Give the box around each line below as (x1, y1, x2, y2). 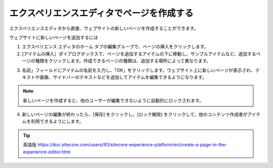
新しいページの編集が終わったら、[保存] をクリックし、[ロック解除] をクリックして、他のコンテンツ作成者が (22, 111, 248, 118)
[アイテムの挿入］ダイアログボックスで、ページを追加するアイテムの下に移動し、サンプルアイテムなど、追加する (22, 50, 256, 57)
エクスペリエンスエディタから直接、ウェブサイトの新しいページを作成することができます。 (9, 25, 199, 31)
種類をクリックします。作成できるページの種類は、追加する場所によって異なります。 (35, 58, 211, 64)
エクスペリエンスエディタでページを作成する (9, 8, 194, 19)
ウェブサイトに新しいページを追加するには (9, 34, 98, 40)
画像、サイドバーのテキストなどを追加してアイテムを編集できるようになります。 (39, 74, 207, 80)
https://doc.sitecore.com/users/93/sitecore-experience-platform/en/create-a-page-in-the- (37, 142, 227, 148)
